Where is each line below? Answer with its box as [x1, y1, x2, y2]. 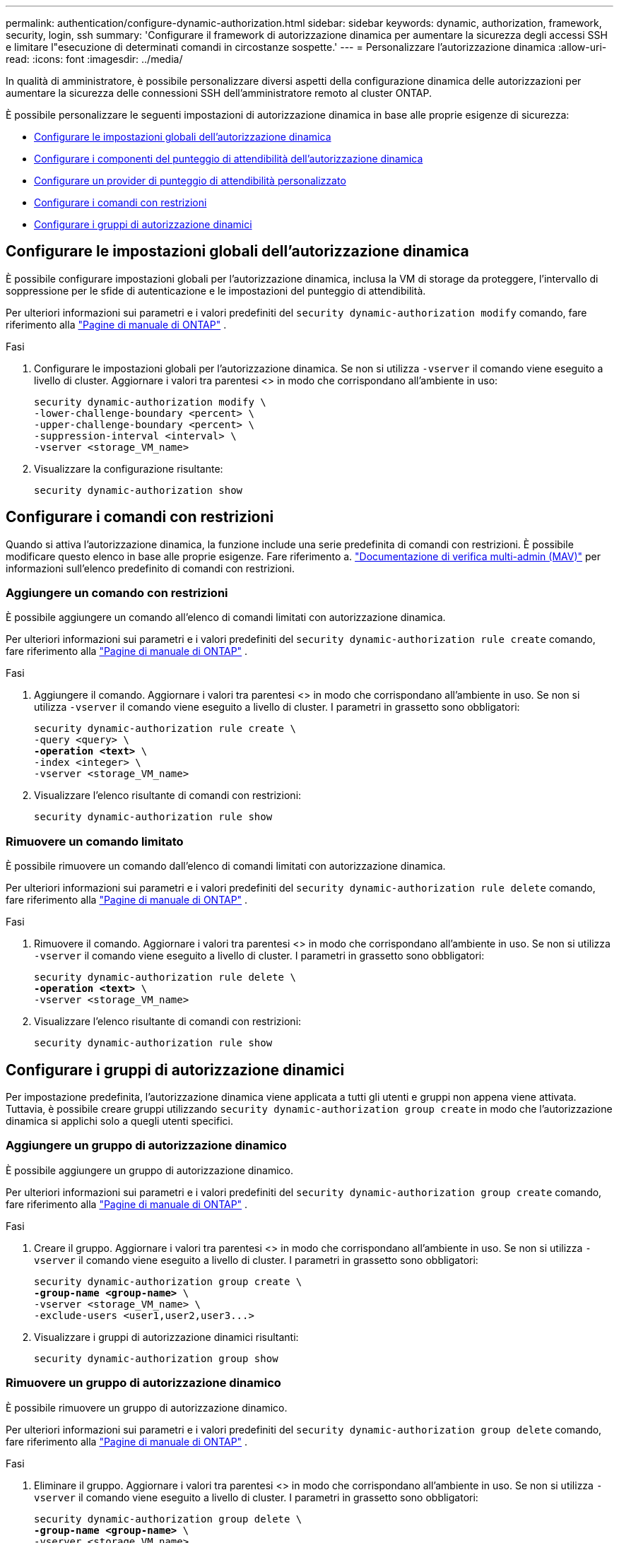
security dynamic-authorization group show [34, 1352, 278, 1364]
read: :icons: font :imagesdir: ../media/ [6, 53, 183, 65]
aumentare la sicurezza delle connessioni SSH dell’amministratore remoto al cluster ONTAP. [6, 87, 432, 99]
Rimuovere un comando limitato [6, 834, 184, 849]
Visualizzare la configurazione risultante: [34, 462, 223, 475]
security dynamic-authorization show [34, 484, 243, 496]
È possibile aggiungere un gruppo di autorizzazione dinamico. [6, 1164, 293, 1176]
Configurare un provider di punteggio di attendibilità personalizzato [34, 175, 346, 187]
